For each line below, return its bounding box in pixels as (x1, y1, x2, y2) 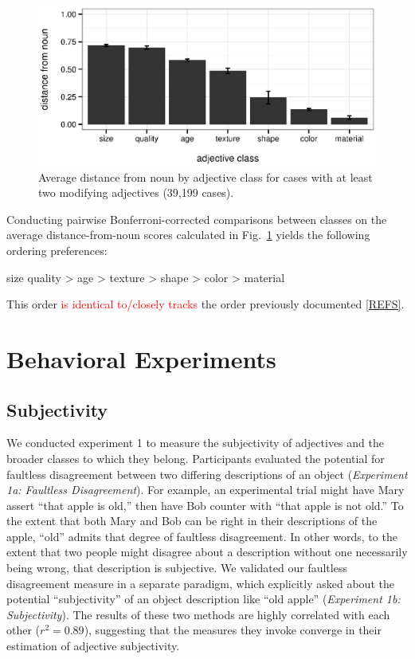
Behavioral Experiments (6, 342, 276, 375)
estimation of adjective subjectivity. (6, 637, 180, 654)
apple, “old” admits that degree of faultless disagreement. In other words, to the (6, 528, 397, 544)
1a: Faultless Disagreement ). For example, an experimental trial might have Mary (6, 481, 405, 498)
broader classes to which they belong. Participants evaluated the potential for (6, 449, 385, 466)
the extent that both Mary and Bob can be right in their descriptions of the (6, 512, 378, 529)
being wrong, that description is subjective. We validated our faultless (6, 559, 347, 576)
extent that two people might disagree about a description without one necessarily (6, 543, 408, 560)
